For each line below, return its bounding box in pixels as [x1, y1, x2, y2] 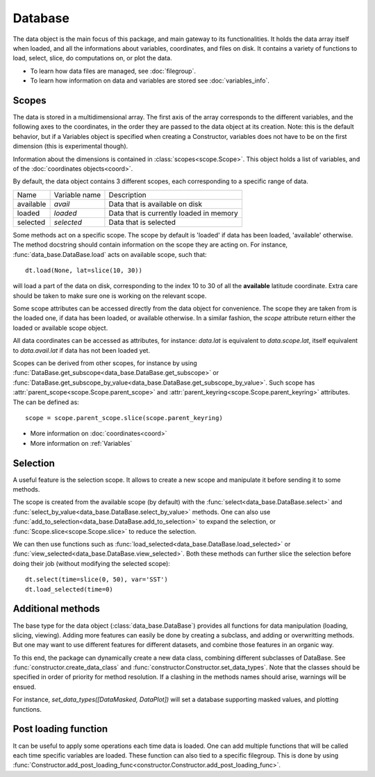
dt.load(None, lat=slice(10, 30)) [25, 266, 142, 274]
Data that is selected [108, 217, 176, 227]
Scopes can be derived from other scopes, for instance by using [12, 359, 197, 367]
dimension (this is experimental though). [12, 142, 128, 151]
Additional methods [12, 603, 100, 615]
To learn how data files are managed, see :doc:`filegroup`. [30, 67, 196, 75]
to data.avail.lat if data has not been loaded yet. [12, 346, 151, 354]
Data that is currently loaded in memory [108, 208, 239, 218]
